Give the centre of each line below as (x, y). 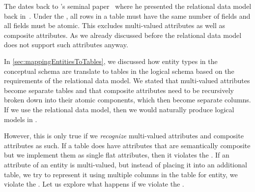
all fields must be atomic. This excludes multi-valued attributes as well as (115, 25)
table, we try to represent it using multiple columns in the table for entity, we (121, 174)
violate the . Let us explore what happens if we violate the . (94, 184)
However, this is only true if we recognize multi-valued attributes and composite (124, 136)
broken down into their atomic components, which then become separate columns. (127, 100)
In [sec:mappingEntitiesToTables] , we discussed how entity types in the (111, 61)
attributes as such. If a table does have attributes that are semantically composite (127, 145)
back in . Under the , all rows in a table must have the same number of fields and (127, 16)
